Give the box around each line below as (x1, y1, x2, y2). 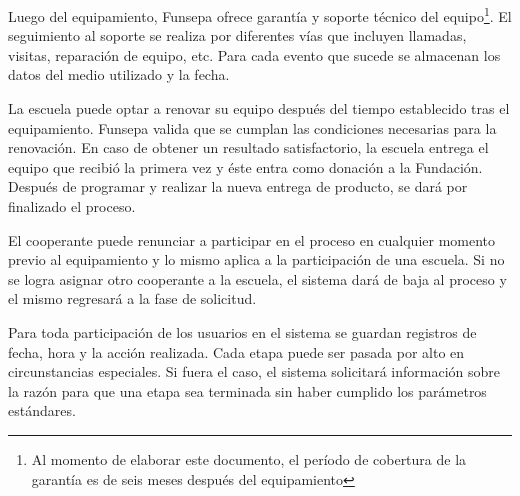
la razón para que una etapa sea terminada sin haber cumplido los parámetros (8, 380, 487, 401)
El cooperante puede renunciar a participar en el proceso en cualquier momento (8, 229, 496, 250)
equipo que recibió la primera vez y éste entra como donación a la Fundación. (8, 156, 483, 177)
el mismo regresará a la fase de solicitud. (8, 288, 257, 309)
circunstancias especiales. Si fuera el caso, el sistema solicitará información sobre (8, 361, 500, 382)
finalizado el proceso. (8, 196, 136, 216)
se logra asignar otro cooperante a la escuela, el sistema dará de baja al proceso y (8, 268, 507, 289)
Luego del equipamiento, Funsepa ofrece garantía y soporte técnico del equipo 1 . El (8, 3, 512, 26)
